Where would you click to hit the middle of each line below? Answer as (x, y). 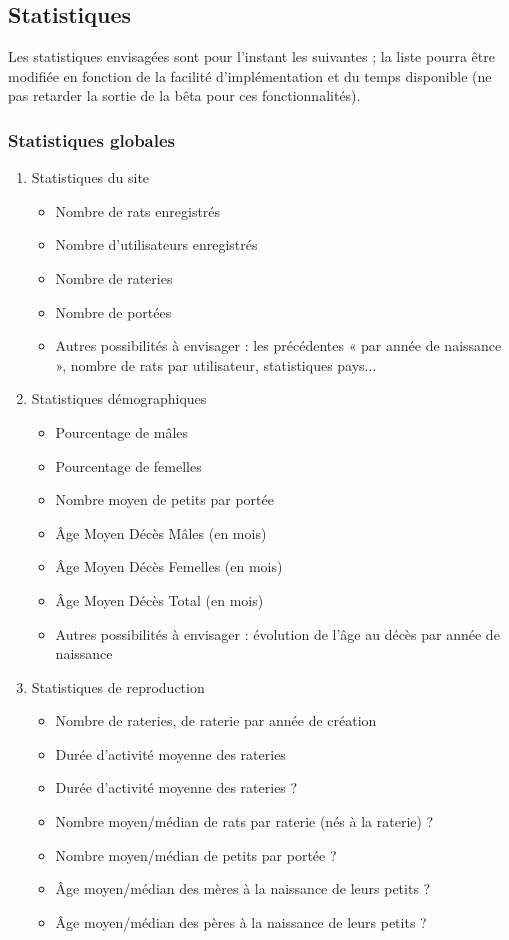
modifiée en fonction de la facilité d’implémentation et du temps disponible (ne (250, 75)
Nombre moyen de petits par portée (164, 499)
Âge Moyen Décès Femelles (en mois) (169, 566)
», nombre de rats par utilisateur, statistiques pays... (216, 364)
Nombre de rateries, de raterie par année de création (216, 720)
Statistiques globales (91, 139)
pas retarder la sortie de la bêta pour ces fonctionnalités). (184, 95)
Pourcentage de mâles (122, 431)
